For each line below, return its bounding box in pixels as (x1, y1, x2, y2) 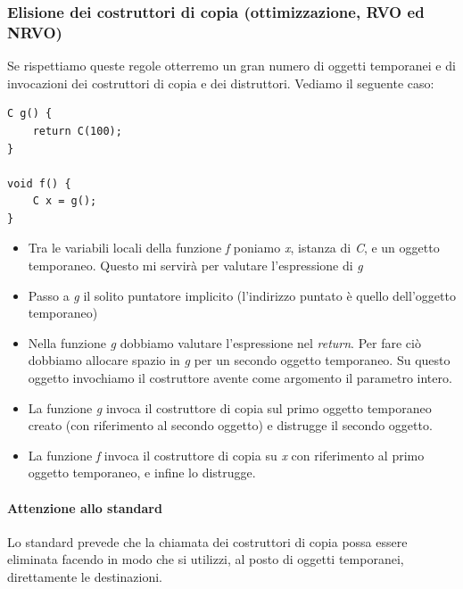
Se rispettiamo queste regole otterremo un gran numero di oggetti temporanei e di (7, 56, 456, 75)
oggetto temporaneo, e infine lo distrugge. (28, 463, 256, 482)
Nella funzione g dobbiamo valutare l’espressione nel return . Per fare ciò (28, 333, 421, 352)
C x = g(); (32, 195, 97, 208)
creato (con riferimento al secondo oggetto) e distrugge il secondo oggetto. (28, 416, 433, 435)
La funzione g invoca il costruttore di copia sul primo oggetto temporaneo (28, 398, 432, 417)
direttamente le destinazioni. (7, 568, 162, 585)
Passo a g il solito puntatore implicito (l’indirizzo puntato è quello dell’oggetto (28, 286, 456, 304)
